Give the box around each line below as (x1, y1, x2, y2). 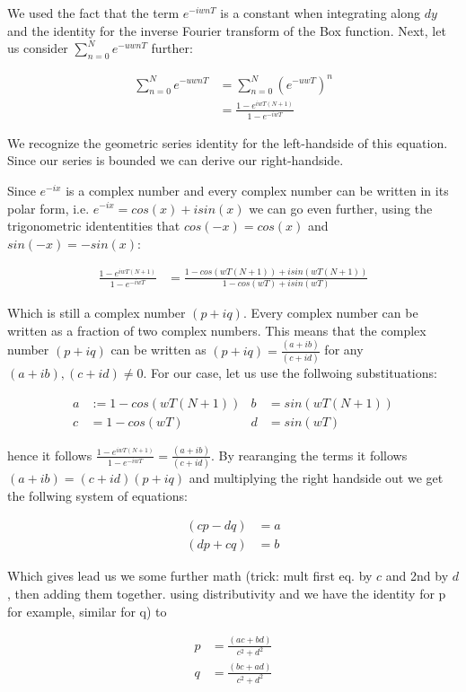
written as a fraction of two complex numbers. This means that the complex (7, 320, 426, 339)
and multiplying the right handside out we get (189, 469, 444, 487)
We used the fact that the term (7, 4, 180, 22)
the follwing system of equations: (7, 486, 188, 504)
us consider (7, 39, 68, 57)
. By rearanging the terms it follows (210, 445, 408, 464)
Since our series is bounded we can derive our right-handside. (7, 151, 344, 170)
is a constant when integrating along (220, 4, 420, 22)
